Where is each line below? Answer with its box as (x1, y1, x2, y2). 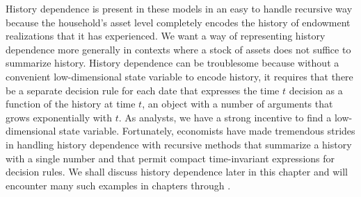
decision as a (289, 83, 343, 97)
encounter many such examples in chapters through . (6, 178, 231, 192)
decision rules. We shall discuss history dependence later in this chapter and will (6, 164, 348, 179)
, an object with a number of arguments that (142, 96, 333, 111)
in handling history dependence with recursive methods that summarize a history (6, 137, 352, 151)
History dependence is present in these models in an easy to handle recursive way (6, 1, 353, 15)
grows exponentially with (6, 110, 112, 124)
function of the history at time (6, 96, 136, 111)
